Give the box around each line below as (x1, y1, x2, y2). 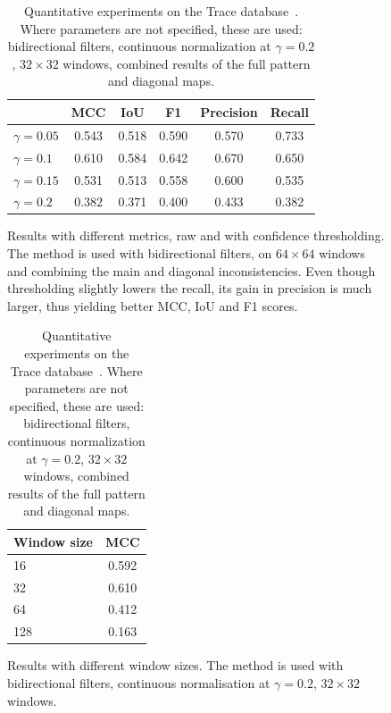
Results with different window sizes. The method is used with (7, 656, 344, 675)
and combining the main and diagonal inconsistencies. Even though (7, 261, 376, 280)
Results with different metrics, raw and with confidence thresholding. (7, 226, 385, 245)
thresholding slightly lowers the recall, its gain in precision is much (7, 279, 372, 298)
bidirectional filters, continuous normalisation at (7, 674, 270, 692)
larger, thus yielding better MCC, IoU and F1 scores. (7, 296, 298, 315)
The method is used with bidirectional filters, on (7, 244, 272, 263)
